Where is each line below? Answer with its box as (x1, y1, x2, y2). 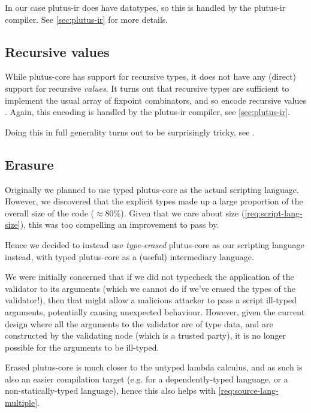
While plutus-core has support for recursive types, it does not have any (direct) (5, 70, 297, 83)
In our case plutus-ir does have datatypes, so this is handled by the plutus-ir (5, 1, 286, 13)
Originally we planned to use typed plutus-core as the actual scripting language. (5, 183, 299, 195)
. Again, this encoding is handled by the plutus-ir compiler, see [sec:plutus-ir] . (5, 105, 290, 118)
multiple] (5, 396, 38, 409)
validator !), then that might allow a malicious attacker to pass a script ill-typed (5, 294, 297, 306)
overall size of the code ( (5, 206, 95, 219)
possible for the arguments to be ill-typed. (5, 340, 159, 353)
